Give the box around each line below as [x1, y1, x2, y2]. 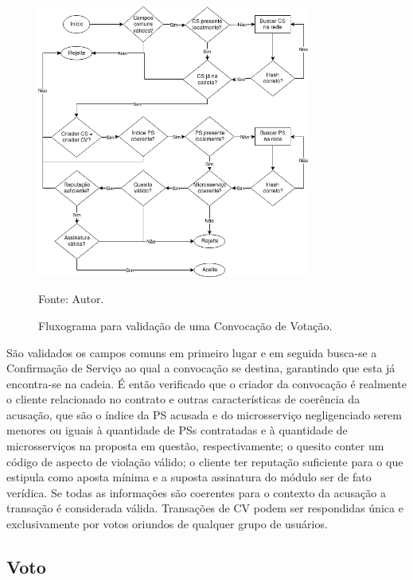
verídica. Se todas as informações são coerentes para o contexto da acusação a [6, 484, 386, 500]
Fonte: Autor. [38, 290, 104, 307]
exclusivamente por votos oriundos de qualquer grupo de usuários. [6, 516, 328, 532]
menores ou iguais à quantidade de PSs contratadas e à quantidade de [6, 422, 348, 438]
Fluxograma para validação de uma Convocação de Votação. [38, 317, 333, 333]
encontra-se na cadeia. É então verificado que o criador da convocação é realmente [6, 375, 407, 391]
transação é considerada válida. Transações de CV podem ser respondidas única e [6, 500, 403, 516]
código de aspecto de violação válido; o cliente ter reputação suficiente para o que [6, 453, 403, 469]
